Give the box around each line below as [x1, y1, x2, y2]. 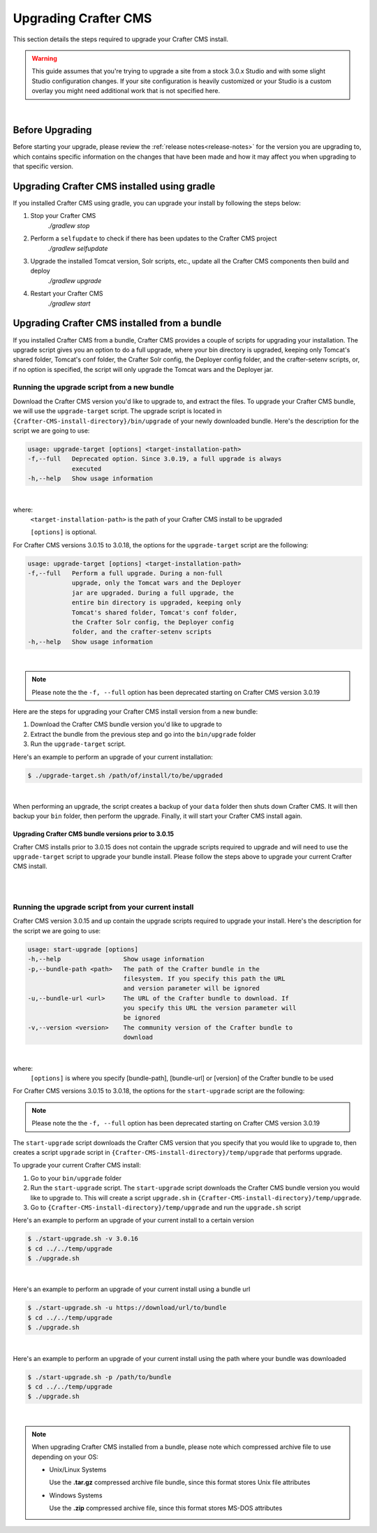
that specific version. [13, 162, 73, 171]
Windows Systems [49, 1491, 103, 1499]
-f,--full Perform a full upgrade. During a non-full [27, 570, 223, 577]
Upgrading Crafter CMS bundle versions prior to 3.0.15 [13, 830, 175, 838]
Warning [31, 54, 57, 62]
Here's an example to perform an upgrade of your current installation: [13, 752, 213, 761]
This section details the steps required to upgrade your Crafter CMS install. [13, 35, 229, 43]
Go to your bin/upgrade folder [30, 1174, 122, 1182]
